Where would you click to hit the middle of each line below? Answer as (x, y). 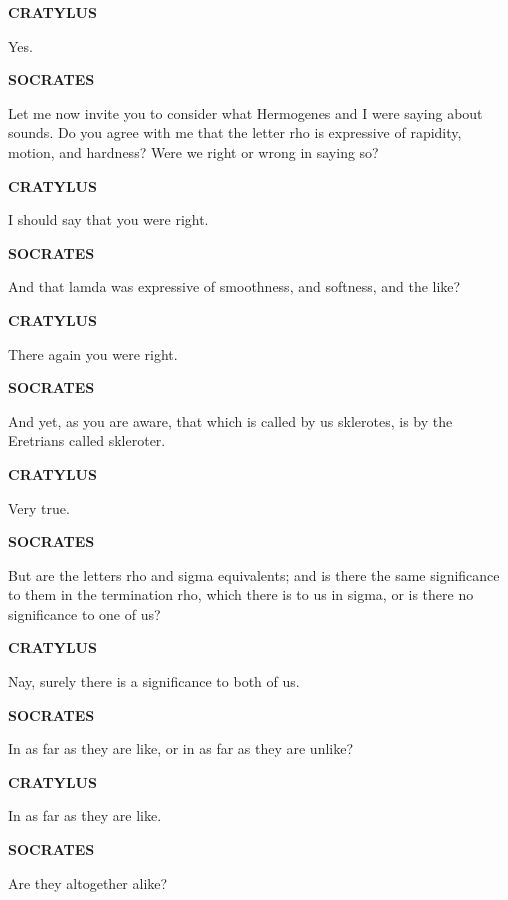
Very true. (39, 507)
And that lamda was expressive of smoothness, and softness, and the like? (234, 286)
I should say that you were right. (108, 219)
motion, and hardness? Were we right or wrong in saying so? (193, 151)
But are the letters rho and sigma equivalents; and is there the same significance (254, 574)
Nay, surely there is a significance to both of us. (154, 681)
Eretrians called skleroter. (87, 440)
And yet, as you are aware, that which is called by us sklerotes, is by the (230, 420)
